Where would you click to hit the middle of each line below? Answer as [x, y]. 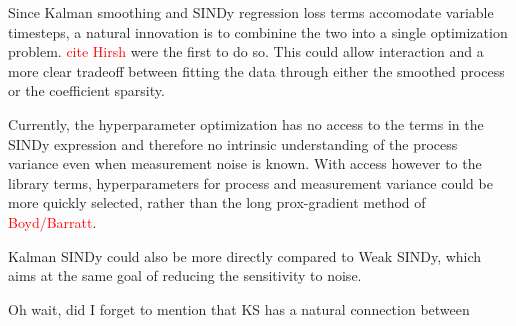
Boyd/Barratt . [52, 221]
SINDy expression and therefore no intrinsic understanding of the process [233, 143]
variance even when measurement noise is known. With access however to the [245, 163]
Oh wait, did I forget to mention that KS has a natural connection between [239, 308]
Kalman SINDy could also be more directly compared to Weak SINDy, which [245, 255]
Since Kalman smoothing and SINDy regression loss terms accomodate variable [251, 12]
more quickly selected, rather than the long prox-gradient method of [217, 202]
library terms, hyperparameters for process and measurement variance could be [250, 182]
